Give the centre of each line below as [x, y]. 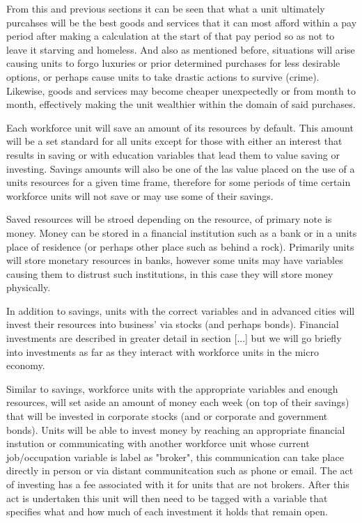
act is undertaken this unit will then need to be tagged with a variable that [167, 498]
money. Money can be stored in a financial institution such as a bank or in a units [182, 232]
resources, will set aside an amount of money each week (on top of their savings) [178, 402]
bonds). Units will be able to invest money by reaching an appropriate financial [176, 429]
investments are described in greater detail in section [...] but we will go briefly [174, 338]
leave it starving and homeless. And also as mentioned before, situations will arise [181, 49]
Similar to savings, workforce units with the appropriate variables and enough [172, 388]
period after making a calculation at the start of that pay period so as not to [171, 36]
